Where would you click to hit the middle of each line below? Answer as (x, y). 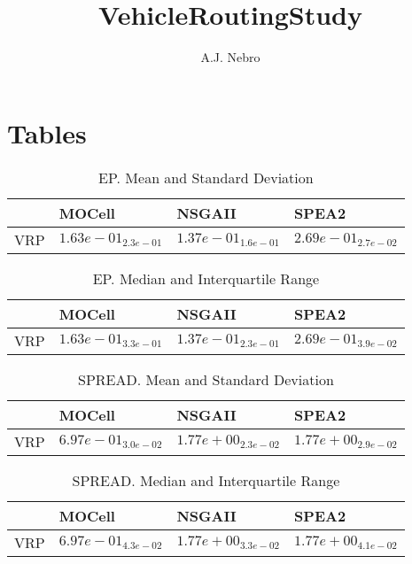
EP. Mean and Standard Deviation (206, 177)
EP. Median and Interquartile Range (206, 278)
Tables (47, 132)
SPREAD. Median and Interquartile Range (206, 480)
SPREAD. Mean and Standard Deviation (206, 379)
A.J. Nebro (230, 57)
